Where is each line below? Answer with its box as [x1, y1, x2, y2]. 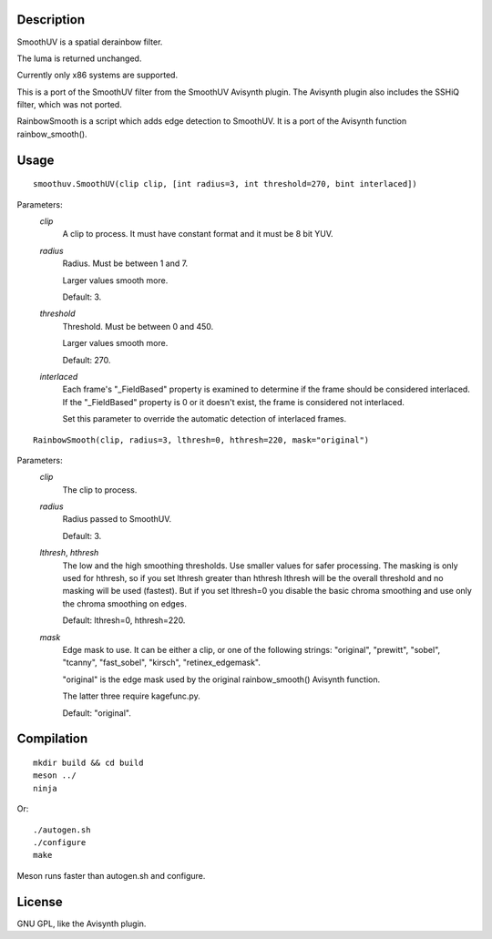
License [16, 893, 63, 910]
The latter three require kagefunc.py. [62, 690, 200, 701]
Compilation [16, 731, 88, 747]
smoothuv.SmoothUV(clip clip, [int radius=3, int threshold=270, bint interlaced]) [33, 179, 418, 189]
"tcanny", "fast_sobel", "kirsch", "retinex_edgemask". [62, 657, 261, 669]
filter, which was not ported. [16, 99, 122, 110]
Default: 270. [62, 354, 111, 365]
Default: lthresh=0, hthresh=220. [62, 615, 186, 626]
